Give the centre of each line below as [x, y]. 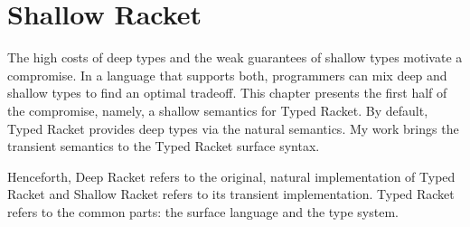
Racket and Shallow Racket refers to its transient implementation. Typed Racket [231, 194]
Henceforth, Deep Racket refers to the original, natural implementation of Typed [231, 176]
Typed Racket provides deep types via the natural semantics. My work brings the [233, 128]
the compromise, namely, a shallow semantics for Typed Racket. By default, [218, 110]
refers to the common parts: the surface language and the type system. [203, 211]
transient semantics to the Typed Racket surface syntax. [164, 146]
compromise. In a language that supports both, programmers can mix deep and [227, 75]
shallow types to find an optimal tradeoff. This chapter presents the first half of [227, 93]
